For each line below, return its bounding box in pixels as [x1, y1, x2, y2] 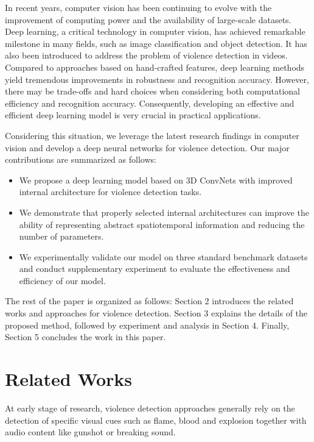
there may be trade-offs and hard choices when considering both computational [5, 85, 300, 98]
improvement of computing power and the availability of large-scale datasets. [5, 13, 291, 26]
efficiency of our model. [19, 274, 106, 287]
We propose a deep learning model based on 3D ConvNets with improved [19, 173, 293, 186]
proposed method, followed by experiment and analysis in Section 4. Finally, [5, 318, 290, 331]
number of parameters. [19, 230, 104, 243]
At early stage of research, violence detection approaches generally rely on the [5, 401, 295, 414]
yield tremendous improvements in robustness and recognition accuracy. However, [5, 73, 309, 85]
